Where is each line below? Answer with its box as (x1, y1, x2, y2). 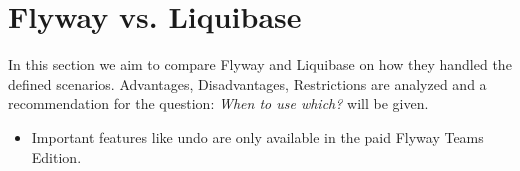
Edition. (31, 146, 82, 167)
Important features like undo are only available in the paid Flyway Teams (31, 126, 484, 147)
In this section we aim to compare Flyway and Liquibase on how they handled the (8, 54, 512, 75)
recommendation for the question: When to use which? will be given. (8, 93, 429, 114)
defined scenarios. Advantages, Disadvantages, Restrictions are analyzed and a (8, 73, 487, 94)
